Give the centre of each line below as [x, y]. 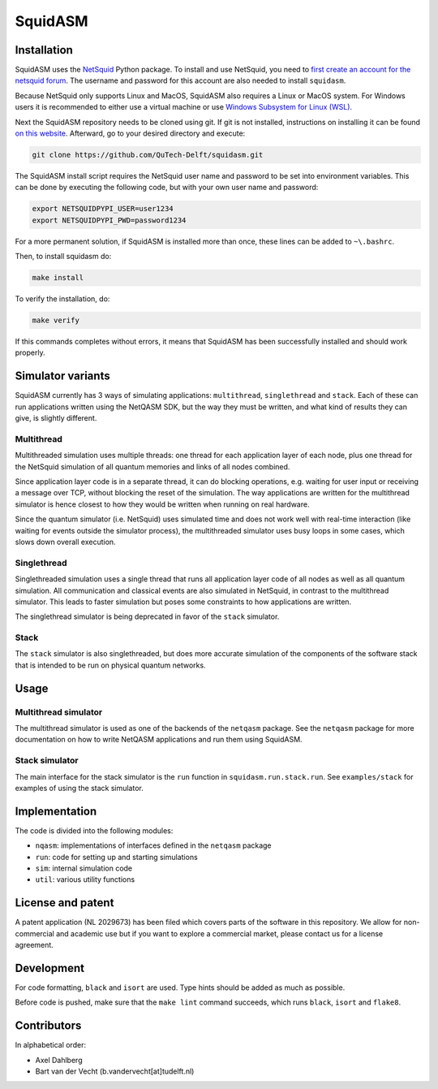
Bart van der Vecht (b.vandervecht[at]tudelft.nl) [115, 1071]
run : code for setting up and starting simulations [116, 857]
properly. [30, 352]
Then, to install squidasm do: [63, 257]
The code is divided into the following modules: [94, 830]
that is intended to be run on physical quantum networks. [110, 665]
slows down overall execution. [66, 542]
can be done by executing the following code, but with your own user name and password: [167, 188]
